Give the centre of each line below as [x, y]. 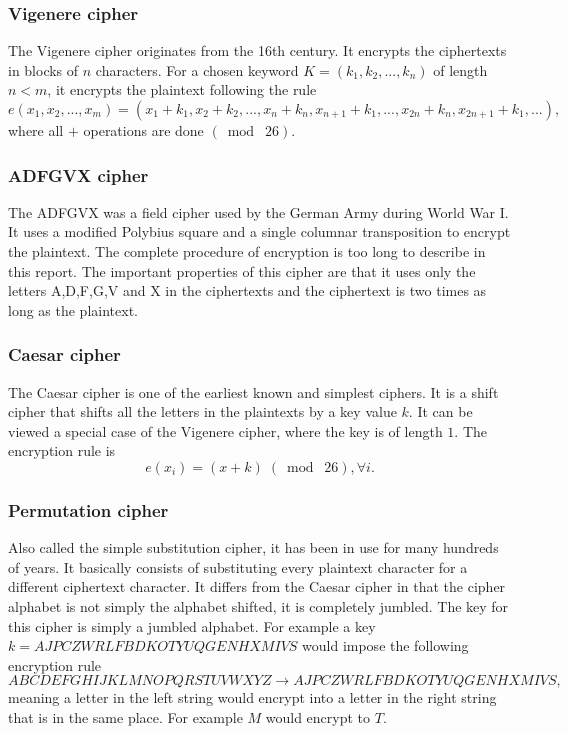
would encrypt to [318, 716]
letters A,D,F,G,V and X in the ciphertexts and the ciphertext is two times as [247, 290]
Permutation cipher [88, 509]
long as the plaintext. [73, 309]
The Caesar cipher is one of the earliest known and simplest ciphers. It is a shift [253, 391]
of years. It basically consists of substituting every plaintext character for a [238, 566]
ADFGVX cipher [78, 174]
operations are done [143, 130]
